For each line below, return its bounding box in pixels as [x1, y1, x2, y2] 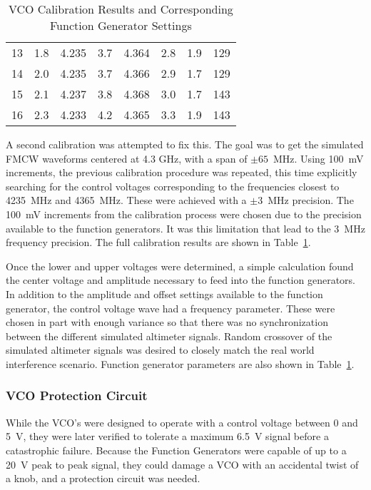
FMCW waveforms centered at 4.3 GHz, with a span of [6, 150, 248, 165]
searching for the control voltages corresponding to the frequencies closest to [6, 178, 340, 193]
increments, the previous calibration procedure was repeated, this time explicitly [6, 165, 357, 180]
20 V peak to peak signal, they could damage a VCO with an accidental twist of [6, 456, 359, 471]
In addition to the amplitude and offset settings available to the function [6, 286, 323, 301]
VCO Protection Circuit [6, 387, 148, 404]
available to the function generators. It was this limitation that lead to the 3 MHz [6, 220, 365, 235]
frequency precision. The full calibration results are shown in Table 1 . [6, 235, 311, 250]
